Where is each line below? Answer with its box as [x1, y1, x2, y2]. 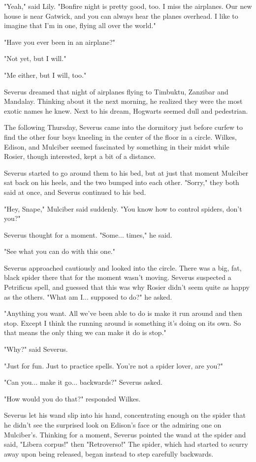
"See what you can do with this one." [4, 246, 115, 256]
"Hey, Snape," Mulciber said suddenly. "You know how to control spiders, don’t [4, 203, 242, 214]
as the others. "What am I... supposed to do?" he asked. [4, 291, 172, 302]
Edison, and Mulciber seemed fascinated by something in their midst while [4, 141, 229, 152]
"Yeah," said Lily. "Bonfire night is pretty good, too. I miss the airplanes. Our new [4, 1, 252, 11]
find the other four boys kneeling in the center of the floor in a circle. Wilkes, [4, 131, 237, 142]
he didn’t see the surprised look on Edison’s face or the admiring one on [4, 420, 222, 430]
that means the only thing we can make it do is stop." [4, 327, 166, 338]
